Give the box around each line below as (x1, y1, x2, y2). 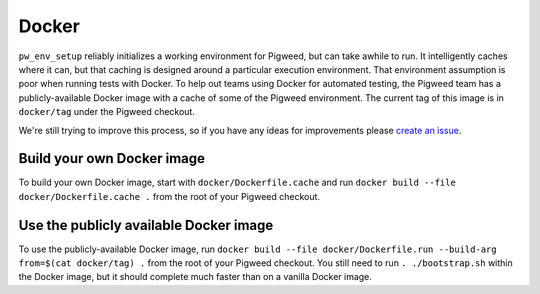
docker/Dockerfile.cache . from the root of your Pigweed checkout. (18, 190, 320, 202)
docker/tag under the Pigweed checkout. (18, 106, 195, 118)
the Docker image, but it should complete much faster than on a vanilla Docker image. (18, 271, 372, 283)
